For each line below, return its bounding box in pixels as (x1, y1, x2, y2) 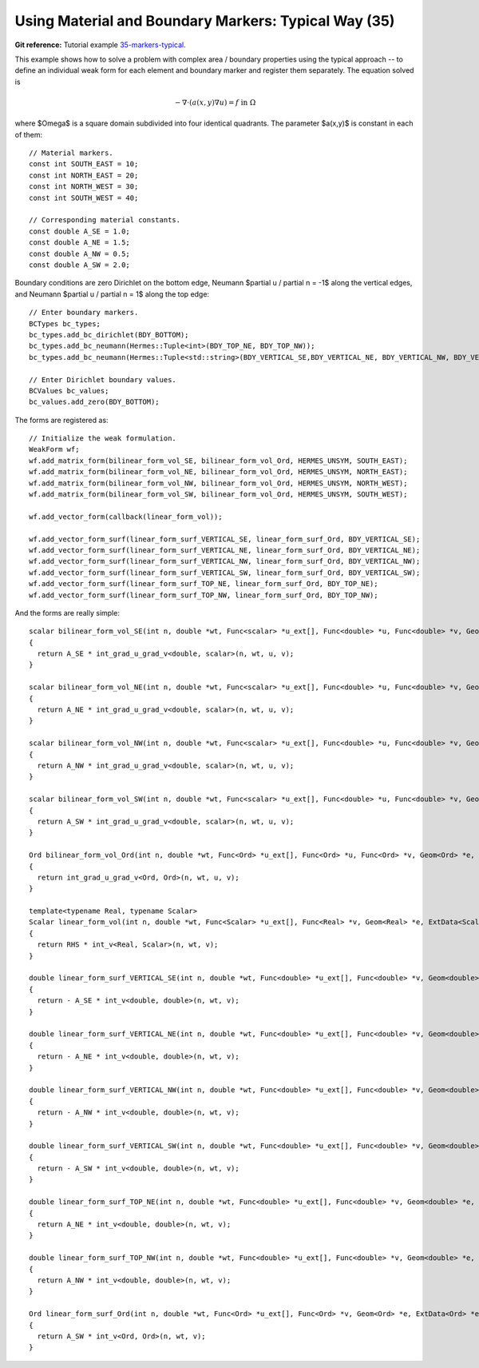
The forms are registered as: (14, 415, 109, 425)
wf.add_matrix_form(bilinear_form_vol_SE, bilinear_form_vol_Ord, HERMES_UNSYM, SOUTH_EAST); (29, 456, 408, 465)
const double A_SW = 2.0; (29, 260, 131, 269)
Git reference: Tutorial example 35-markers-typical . (14, 40, 187, 50)
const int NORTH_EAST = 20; (29, 170, 139, 180)
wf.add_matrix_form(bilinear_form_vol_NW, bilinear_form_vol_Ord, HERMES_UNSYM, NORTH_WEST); (29, 478, 408, 488)
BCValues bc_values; (29, 386, 109, 395)
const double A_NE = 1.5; (29, 238, 131, 247)
